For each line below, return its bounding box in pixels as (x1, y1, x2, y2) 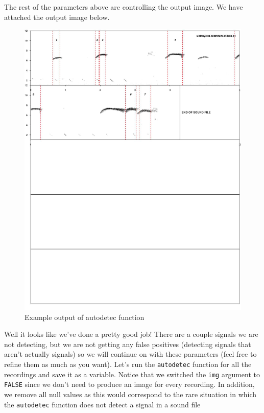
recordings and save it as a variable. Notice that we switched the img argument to (4, 369, 260, 379)
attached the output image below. (4, 11, 110, 22)
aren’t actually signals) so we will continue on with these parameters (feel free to (4, 349, 257, 359)
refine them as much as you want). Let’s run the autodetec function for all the (4, 359, 252, 370)
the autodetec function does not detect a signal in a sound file (4, 399, 201, 409)
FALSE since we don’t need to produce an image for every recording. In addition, (4, 379, 255, 389)
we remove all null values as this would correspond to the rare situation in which (4, 389, 257, 400)
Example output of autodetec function (25, 311, 145, 322)
